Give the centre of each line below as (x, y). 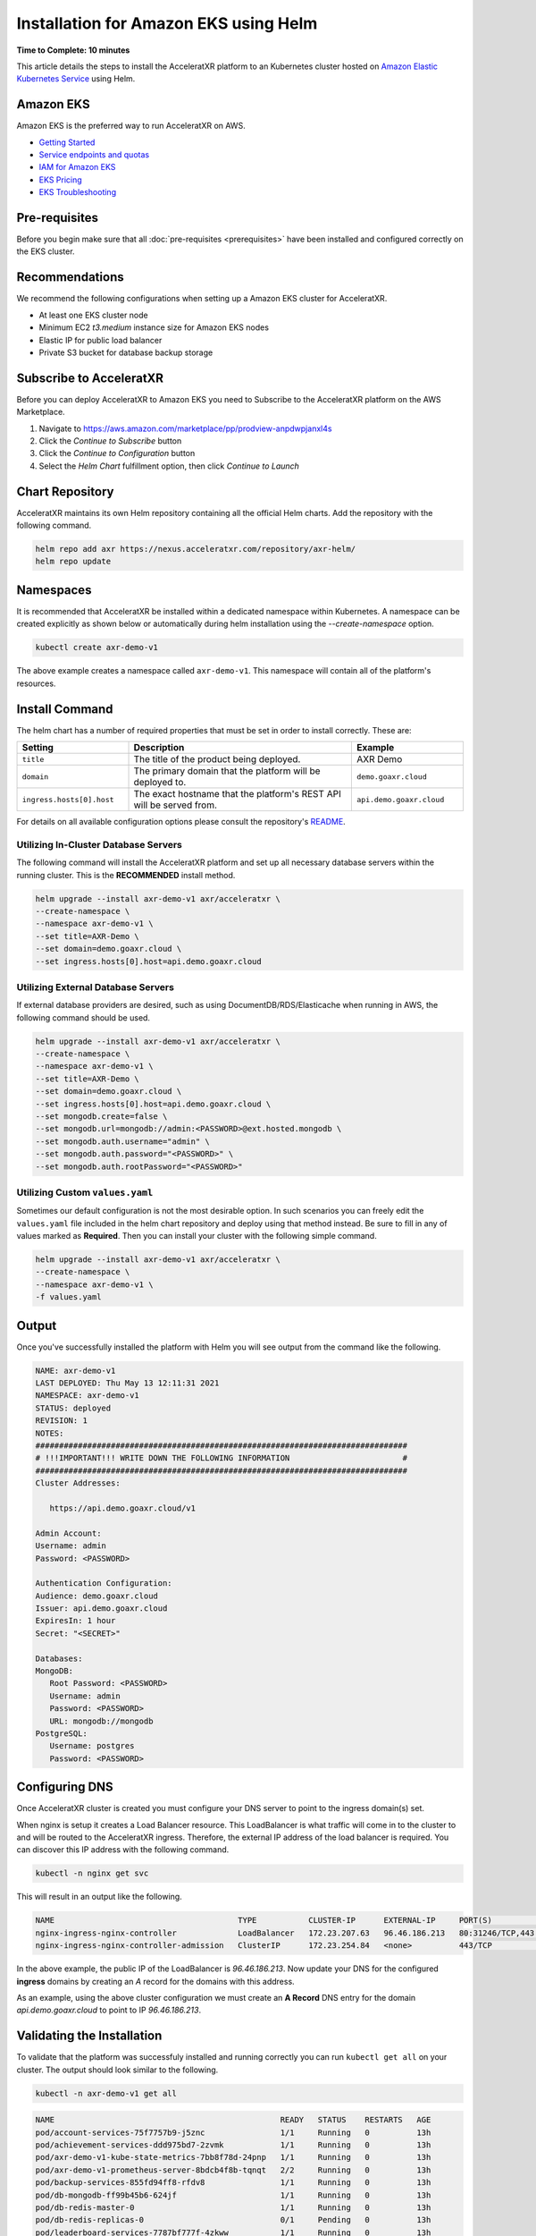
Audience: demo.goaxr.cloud (96, 1596)
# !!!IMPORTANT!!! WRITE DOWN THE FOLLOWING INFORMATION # (222, 1458)
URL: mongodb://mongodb (101, 1721)
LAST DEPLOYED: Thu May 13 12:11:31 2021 (127, 1383)
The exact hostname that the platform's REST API (237, 794)
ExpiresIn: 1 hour (75, 1621)
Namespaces (54, 590)
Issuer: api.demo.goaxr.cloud (101, 1609)
